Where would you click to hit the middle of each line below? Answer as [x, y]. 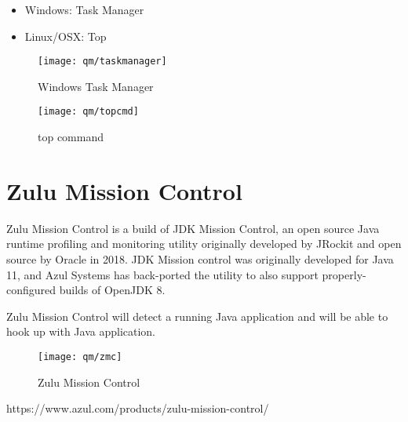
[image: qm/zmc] [80, 357]
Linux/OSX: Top [66, 36]
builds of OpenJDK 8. [112, 290]
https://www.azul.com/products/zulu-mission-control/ [138, 408]
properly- [344, 274]
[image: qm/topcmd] [88, 112]
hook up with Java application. [81, 331]
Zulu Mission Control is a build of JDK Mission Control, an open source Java [193, 228]
